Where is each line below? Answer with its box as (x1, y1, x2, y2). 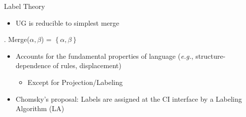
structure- (195, 50, 226, 61)
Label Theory (4, 1, 45, 11)
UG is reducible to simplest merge (15, 17, 120, 28)
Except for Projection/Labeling (27, 77, 123, 87)
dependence (15, 60, 51, 71)
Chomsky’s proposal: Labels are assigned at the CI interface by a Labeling (15, 93, 242, 104)
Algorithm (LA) (15, 103, 64, 114)
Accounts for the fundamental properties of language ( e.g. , (15, 50, 193, 61)
